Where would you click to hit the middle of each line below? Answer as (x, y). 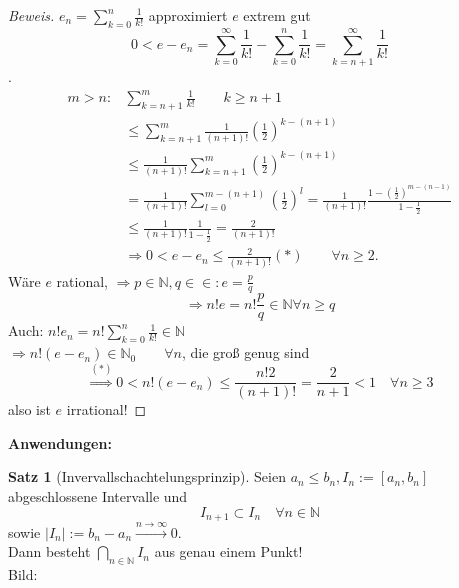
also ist (29, 409)
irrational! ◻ (106, 409)
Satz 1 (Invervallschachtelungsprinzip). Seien (147, 476)
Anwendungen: (60, 442)
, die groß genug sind (246, 352)
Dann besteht (49, 551)
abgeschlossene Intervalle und (98, 496)
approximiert (188, 15)
